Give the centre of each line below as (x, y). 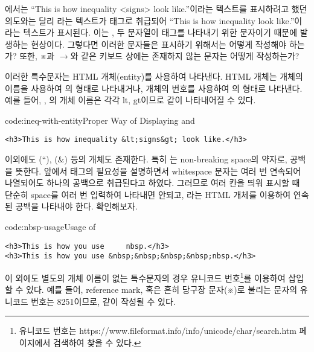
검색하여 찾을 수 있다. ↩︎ (97, 342)
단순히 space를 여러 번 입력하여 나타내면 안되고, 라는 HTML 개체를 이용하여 (148, 194)
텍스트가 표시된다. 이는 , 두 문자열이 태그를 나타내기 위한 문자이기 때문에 (160, 32)
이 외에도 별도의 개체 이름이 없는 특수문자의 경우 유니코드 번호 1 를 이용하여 (145, 277)
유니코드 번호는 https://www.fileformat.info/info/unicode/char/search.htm (158, 331)
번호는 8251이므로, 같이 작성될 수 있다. (103, 301)
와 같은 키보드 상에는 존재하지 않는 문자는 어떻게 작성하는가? (185, 56)
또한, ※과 (37, 56)
